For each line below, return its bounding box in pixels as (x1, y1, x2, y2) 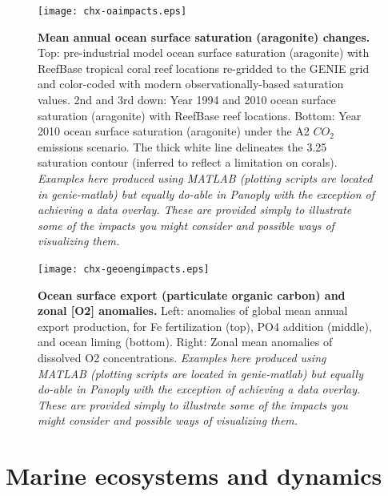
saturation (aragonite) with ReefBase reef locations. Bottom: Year (38, 107, 362, 123)
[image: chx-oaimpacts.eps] (38, 6, 187, 17)
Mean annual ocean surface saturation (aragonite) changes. (38, 28, 370, 45)
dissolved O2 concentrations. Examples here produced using (38, 349, 326, 365)
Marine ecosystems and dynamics (6, 459, 382, 492)
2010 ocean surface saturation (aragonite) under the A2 (38, 123, 310, 139)
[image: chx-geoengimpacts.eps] (38, 263, 210, 275)
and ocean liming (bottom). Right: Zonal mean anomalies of (38, 333, 333, 350)
